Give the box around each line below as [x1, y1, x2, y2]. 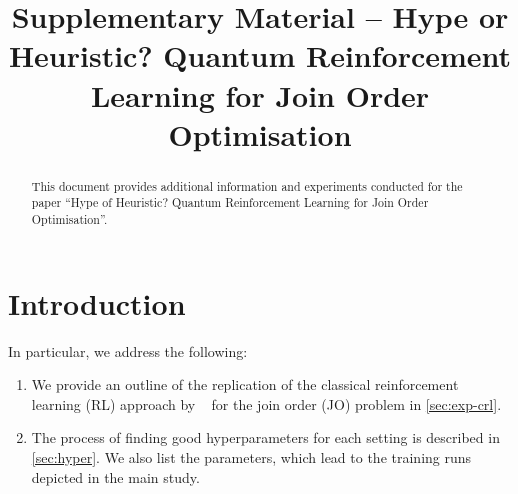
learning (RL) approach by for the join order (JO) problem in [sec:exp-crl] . [31, 393, 502, 414]
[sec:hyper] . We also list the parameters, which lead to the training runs [31, 447, 472, 468]
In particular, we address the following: [8, 340, 248, 361]
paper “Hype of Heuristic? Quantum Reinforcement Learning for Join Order [31, 194, 429, 211]
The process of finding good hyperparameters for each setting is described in [31, 427, 500, 448]
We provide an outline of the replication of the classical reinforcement [31, 374, 459, 395]
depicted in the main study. [31, 466, 200, 487]
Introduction [8, 282, 186, 323]
